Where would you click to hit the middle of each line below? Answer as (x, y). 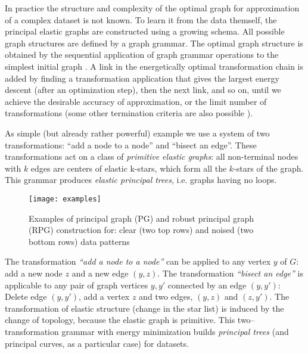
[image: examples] (65, 199)
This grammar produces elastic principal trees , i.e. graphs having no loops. (141, 180)
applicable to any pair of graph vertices (77, 285)
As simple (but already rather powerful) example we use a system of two (137, 133)
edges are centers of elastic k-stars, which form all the (129, 168)
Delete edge (26, 296)
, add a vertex (104, 296)
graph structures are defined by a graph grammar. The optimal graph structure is (154, 43)
